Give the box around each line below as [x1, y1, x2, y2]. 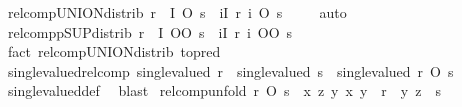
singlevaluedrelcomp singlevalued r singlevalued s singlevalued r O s [7, 60, 454, 81]
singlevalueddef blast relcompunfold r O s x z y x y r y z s [7, 80, 441, 101]
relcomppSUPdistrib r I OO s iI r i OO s [7, 21, 293, 42]
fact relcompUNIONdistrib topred [7, 41, 221, 62]
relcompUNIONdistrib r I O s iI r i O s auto [7, 2, 347, 22]
